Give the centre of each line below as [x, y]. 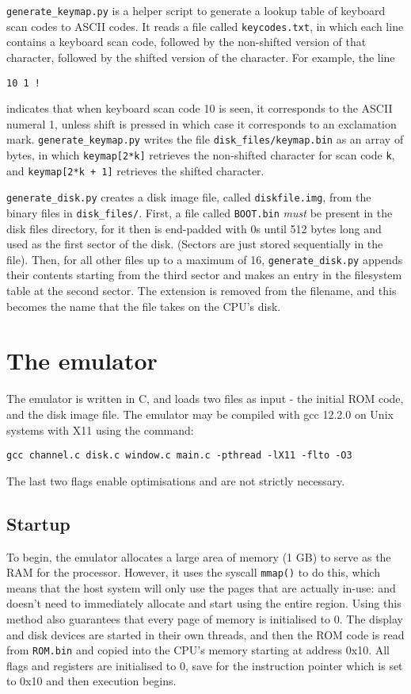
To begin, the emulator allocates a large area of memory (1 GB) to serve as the [199, 556]
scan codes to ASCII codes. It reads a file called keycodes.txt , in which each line [205, 26]
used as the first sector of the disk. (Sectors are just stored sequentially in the [195, 244]
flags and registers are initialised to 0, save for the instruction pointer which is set [205, 665]
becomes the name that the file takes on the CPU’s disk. [144, 306]
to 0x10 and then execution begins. [91, 681]
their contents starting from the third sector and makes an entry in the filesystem [204, 275]
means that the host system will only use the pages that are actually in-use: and [201, 587]
